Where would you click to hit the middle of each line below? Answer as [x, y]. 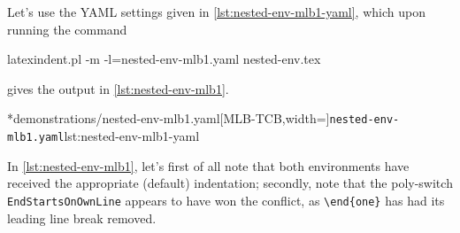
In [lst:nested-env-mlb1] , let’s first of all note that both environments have [208, 165]
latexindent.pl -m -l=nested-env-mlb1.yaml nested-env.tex [164, 59]
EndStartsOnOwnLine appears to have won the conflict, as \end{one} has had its [226, 200]
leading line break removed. [82, 217]
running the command [67, 29]
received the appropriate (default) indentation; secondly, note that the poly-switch [230, 183]
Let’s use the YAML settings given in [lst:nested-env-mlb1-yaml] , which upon [216, 12]
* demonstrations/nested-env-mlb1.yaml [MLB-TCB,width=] [169, 118]
